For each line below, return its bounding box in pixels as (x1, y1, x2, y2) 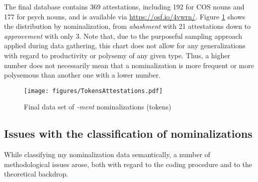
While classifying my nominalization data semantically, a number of (4, 149, 210, 160)
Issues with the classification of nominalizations (4, 126, 253, 141)
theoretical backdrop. (4, 169, 69, 179)
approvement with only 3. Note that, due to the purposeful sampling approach (4, 30, 243, 41)
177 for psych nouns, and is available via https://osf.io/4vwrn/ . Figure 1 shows (4, 11, 246, 21)
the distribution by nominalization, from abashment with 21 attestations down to (4, 21, 251, 31)
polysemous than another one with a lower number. (4, 70, 161, 80)
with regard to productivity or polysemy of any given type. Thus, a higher (4, 50, 230, 60)
